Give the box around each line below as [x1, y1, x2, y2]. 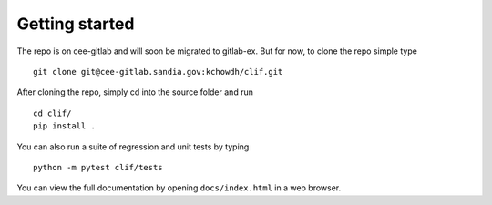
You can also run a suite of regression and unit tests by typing [16, 141, 250, 152]
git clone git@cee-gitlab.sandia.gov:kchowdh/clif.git [33, 67, 283, 77]
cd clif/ [33, 108, 72, 118]
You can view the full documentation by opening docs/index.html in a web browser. [16, 182, 342, 193]
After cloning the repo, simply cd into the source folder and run [16, 87, 254, 97]
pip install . [33, 121, 96, 131]
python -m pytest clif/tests [33, 162, 163, 172]
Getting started [16, 14, 135, 34]
